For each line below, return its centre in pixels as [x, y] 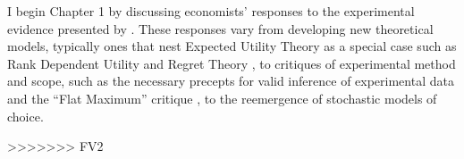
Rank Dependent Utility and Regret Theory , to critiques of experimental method [232, 63]
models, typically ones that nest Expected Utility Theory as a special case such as [232, 46]
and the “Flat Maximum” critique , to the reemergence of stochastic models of [222, 98]
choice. [25, 116]
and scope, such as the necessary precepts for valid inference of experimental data [231, 81]
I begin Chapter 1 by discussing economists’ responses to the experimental [211, 11]
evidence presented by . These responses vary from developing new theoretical [220, 28]
